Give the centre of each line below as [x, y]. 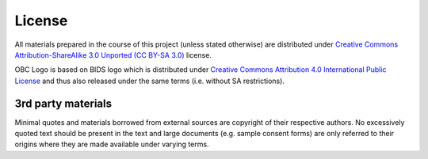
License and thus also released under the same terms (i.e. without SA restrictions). [150, 81]
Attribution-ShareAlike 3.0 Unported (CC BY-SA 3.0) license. [113, 55]
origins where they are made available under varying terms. [112, 144]
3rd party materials [63, 103]
